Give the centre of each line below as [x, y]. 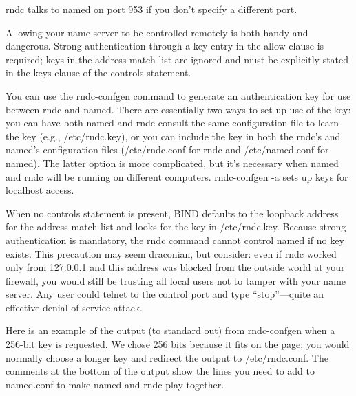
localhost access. [40, 190]
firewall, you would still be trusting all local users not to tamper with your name [176, 280]
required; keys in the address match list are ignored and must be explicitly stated [177, 59]
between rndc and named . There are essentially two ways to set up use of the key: [178, 109]
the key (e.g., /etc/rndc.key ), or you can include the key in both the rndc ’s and [173, 136]
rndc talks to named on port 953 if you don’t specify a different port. [151, 9]
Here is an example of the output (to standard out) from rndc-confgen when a [170, 330]
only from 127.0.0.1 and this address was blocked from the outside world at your [175, 267]
